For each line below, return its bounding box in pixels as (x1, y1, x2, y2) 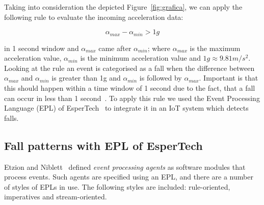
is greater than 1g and (51, 72, 121, 83)
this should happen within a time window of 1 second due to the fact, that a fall (4, 83, 255, 93)
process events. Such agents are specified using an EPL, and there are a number (4, 171, 253, 182)
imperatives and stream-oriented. (4, 191, 107, 202)
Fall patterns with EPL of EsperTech (4, 137, 203, 153)
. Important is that (199, 72, 258, 83)
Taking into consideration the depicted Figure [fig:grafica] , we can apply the (4, 2, 243, 12)
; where (147, 42, 171, 53)
